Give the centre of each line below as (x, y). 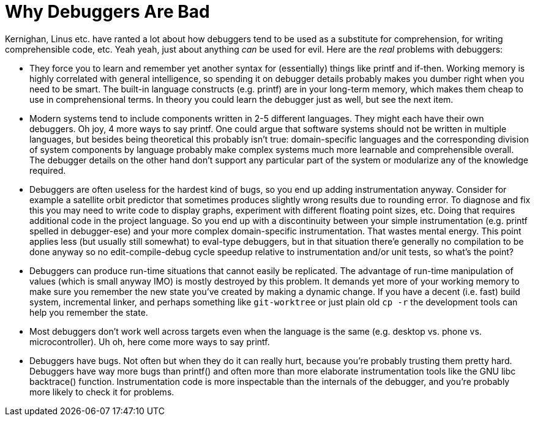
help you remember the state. (89, 312)
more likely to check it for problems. (102, 392)
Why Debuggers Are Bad (107, 12)
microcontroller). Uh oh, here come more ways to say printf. (150, 341)
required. (48, 170)
